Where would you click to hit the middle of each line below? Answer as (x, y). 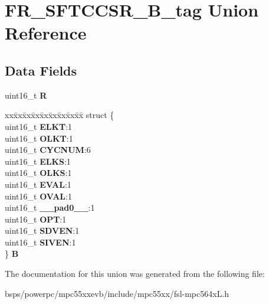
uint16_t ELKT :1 (39, 126)
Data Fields (41, 70)
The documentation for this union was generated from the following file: (135, 274)
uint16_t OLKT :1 (39, 138)
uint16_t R (26, 95)
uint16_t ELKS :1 (38, 161)
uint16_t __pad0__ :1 (50, 207)
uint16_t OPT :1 (36, 219)
